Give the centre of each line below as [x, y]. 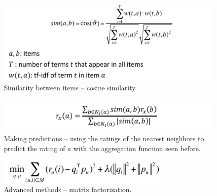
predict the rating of [35, 148]
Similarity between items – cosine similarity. [71, 88]
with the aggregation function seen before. [137, 148]
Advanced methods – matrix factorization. [68, 189]
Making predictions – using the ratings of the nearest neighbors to [104, 138]
